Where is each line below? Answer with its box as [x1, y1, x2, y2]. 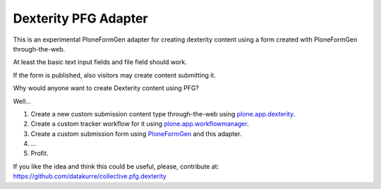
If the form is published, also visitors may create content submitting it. [13, 71, 217, 79]
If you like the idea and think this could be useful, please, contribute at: [13, 162, 219, 171]
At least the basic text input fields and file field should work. [13, 58, 187, 66]
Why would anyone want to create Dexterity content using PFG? [13, 84, 200, 92]
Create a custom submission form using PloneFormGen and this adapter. [30, 129, 242, 138]
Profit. [30, 149, 49, 158]
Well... [13, 97, 32, 105]
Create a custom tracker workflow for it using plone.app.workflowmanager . [30, 120, 250, 128]
